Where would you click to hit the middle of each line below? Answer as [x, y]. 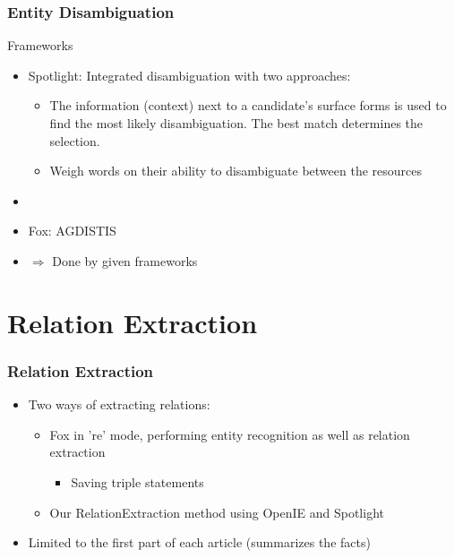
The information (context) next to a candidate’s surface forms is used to [248, 105]
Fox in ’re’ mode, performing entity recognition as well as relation [230, 434]
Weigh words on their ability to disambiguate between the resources [236, 171]
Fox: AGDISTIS [72, 231]
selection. [75, 140]
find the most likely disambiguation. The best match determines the [236, 123]
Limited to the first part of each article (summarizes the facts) [199, 542]
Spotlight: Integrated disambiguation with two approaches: [189, 75]
